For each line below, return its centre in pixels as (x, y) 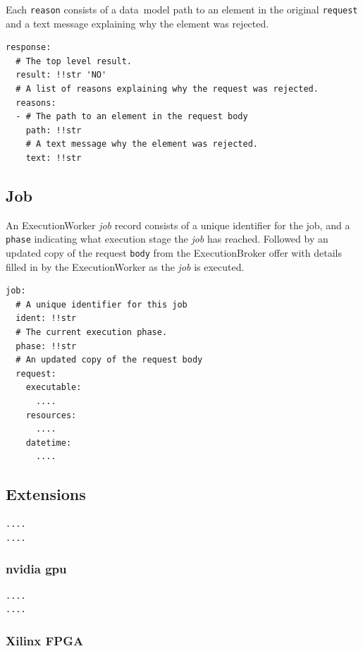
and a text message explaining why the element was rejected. (137, 23)
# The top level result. (74, 61)
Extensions (46, 494)
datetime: (49, 443)
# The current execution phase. (92, 333)
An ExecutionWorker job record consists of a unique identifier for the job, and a (178, 225)
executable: (54, 388)
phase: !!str (46, 346)
